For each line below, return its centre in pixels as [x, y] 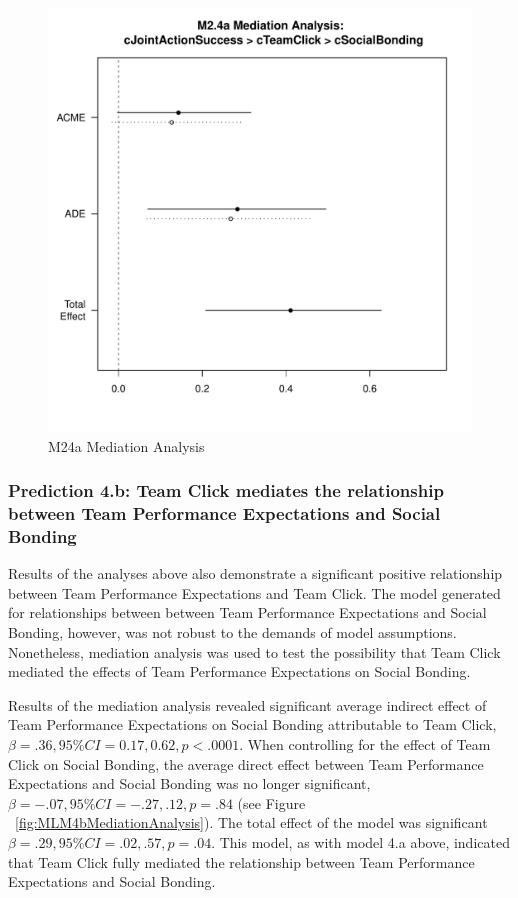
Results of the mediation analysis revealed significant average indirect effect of [247, 704]
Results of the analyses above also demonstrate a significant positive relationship [255, 573]
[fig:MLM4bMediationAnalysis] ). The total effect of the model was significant [251, 822]
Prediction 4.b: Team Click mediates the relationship [226, 490]
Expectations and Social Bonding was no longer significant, [189, 783]
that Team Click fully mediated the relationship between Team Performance [241, 861]
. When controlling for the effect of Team [365, 744]
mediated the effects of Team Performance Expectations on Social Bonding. [239, 671]
